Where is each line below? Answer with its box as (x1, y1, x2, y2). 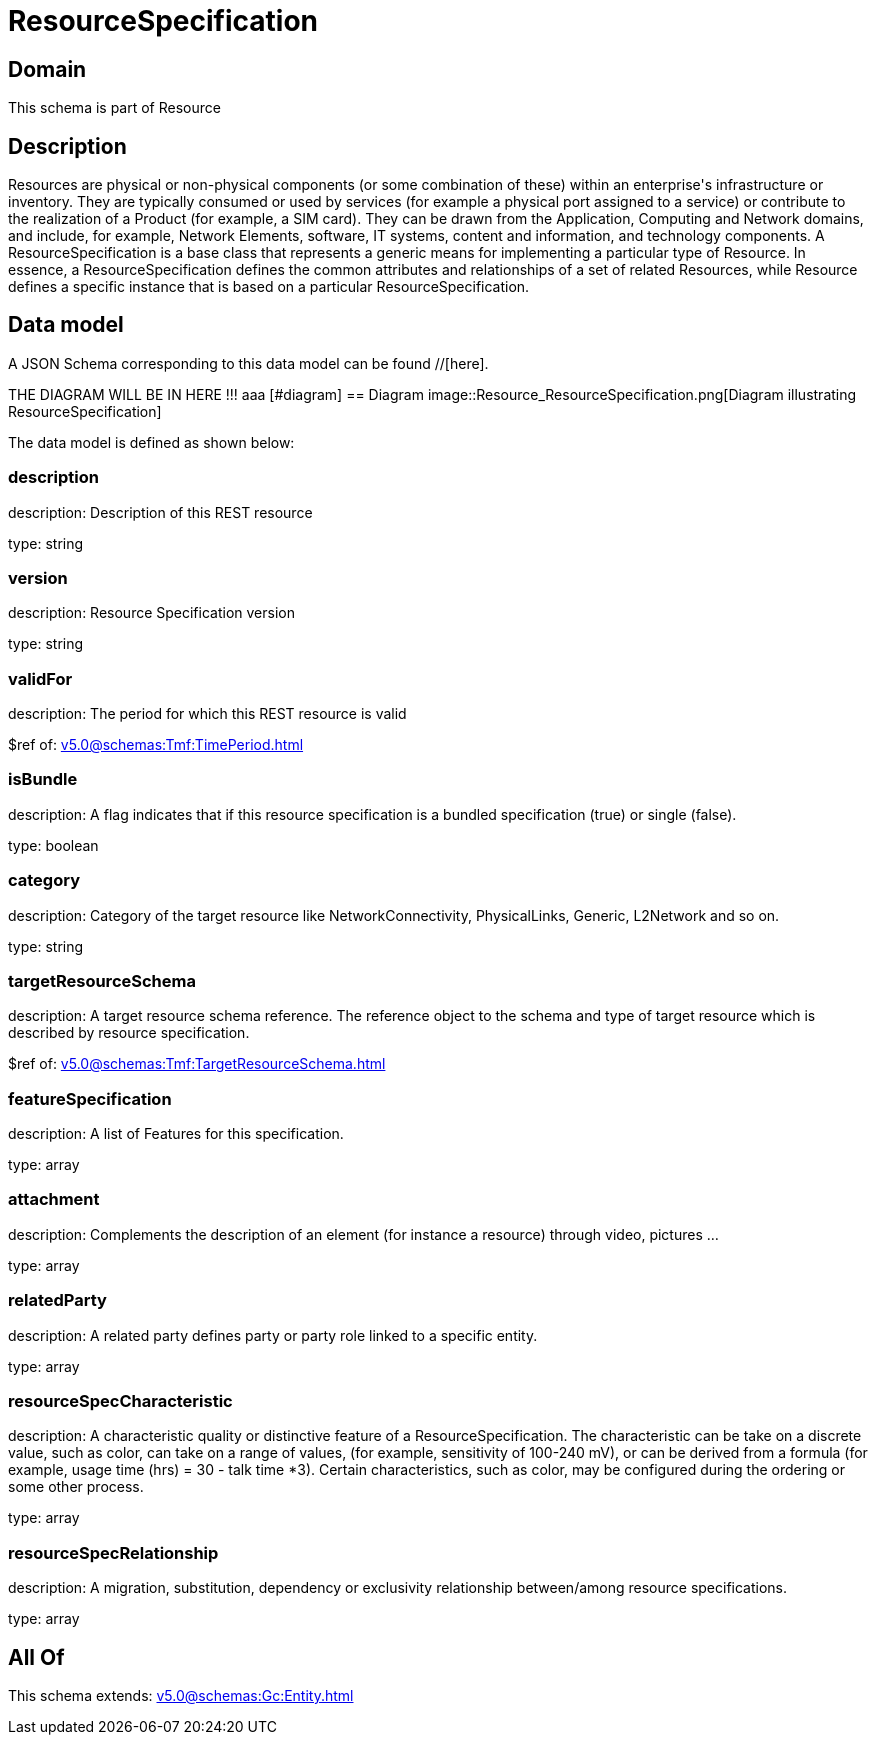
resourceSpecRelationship (8, 1542, 219, 1563)
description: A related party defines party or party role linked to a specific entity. (8, 1326, 538, 1344)
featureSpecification (8, 1088, 172, 1109)
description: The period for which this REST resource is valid (8, 705, 407, 723)
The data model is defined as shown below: (8, 433, 295, 451)
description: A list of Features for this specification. (8, 1125, 344, 1143)
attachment (8, 1189, 100, 1210)
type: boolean (8, 836, 99, 854)
